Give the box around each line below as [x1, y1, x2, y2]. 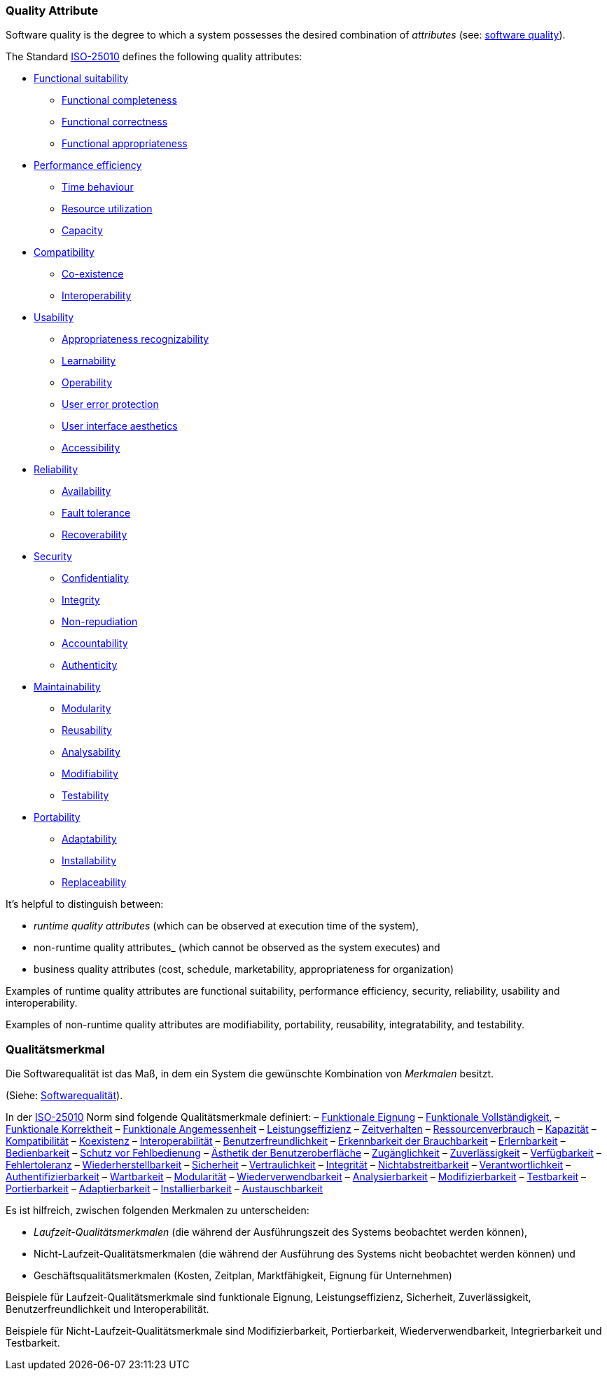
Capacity [62, 224, 103, 237]
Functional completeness [62, 94, 177, 107]
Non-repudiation [62, 615, 138, 628]
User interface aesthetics [62, 420, 178, 432]
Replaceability [62, 876, 127, 889]
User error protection [62, 398, 159, 411]
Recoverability [62, 529, 127, 541]
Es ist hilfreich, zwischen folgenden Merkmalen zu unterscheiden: [6, 1204, 309, 1217]
